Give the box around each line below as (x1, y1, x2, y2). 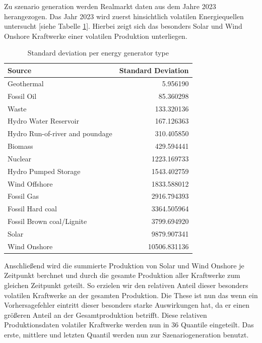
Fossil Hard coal (8, 203, 57, 214)
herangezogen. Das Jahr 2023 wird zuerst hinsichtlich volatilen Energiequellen (4, 11, 244, 21)
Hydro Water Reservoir (8, 116, 79, 126)
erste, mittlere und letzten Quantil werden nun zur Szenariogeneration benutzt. (4, 329, 249, 340)
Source (8, 65, 32, 75)
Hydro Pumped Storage (8, 165, 81, 176)
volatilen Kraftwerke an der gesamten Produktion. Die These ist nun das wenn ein (4, 290, 258, 300)
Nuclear (8, 153, 32, 163)
